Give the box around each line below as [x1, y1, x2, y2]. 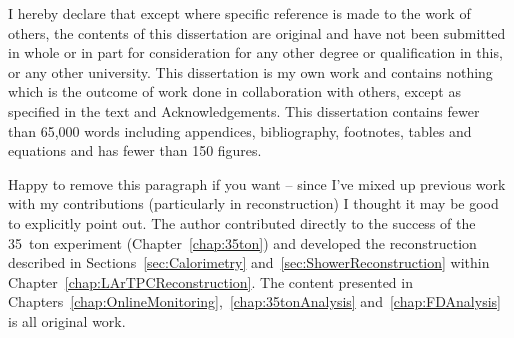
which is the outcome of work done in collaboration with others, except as [8, 81, 461, 102]
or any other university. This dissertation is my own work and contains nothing [8, 61, 493, 82]
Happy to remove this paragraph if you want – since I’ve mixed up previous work [8, 173, 506, 194]
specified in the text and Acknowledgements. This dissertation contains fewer [8, 100, 480, 121]
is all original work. [8, 310, 126, 331]
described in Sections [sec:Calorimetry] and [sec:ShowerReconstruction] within [8, 252, 490, 273]
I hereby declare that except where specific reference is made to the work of [8, 3, 471, 23]
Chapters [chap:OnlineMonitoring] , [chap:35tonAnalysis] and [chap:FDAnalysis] [8, 291, 501, 312]
